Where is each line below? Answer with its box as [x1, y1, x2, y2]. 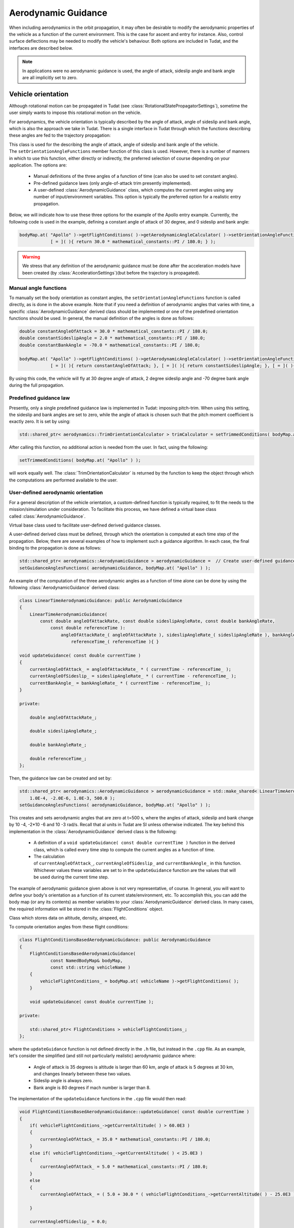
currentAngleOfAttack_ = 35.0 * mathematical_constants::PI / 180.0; [40, 1136, 211, 1142]
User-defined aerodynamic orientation [9, 489, 103, 496]
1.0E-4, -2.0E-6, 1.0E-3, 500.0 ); [29, 795, 115, 801]
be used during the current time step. [33, 874, 109, 880]
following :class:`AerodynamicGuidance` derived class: [9, 585, 120, 590]
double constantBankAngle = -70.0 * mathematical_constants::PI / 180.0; [19, 342, 200, 348]
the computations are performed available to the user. [9, 477, 118, 483]
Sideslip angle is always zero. [33, 1078, 93, 1084]
